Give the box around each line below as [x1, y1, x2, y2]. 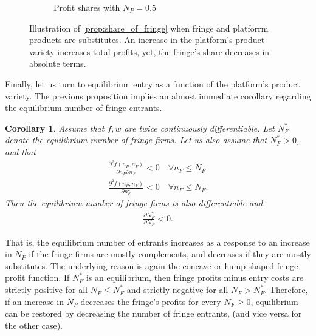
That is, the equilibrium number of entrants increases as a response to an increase [5, 235, 310, 248]
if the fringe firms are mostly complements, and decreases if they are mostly [29, 247, 311, 260]
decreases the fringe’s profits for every [80, 295, 221, 307]
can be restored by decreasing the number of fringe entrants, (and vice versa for [5, 307, 302, 320]
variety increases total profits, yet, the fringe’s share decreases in [29, 45, 270, 58]
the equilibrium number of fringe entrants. [5, 101, 162, 114]
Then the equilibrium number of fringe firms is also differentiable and [5, 197, 263, 209]
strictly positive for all [5, 283, 88, 296]
